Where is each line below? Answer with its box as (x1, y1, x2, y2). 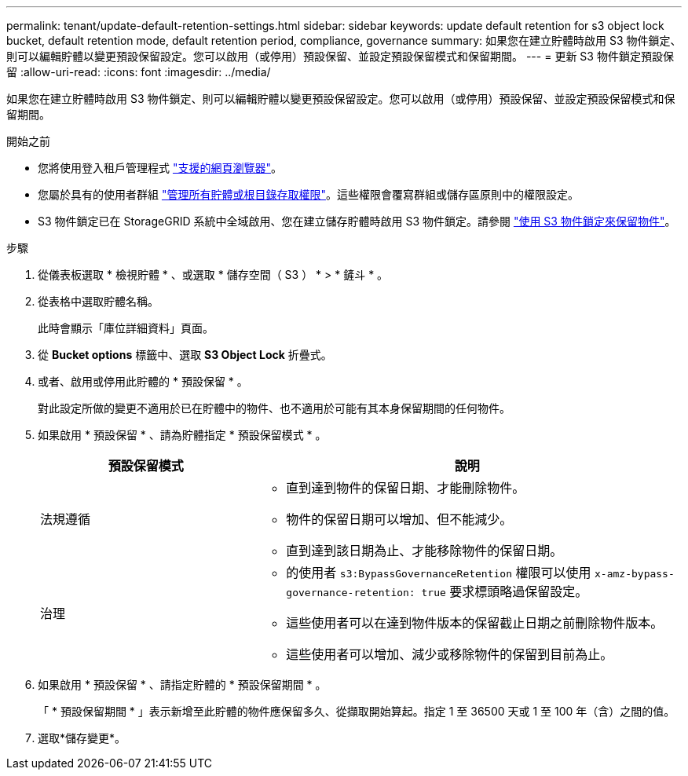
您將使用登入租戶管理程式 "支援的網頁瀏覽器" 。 (38, 161, 282, 174)
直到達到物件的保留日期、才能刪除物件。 (286, 480, 525, 496)
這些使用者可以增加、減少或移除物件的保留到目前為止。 (286, 646, 613, 662)
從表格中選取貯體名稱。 (38, 295, 159, 308)
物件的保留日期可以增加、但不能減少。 (286, 511, 513, 527)
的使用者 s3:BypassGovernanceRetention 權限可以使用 (286, 565, 591, 580)
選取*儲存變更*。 (38, 731, 126, 745)
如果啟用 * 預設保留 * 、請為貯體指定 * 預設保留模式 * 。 (38, 428, 327, 441)
